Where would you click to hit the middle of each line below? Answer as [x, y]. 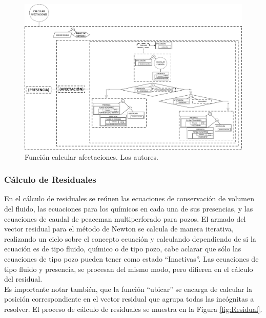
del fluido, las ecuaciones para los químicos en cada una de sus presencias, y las [129, 209]
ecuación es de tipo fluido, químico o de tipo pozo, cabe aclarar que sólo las [123, 249]
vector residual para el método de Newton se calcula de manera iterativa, [119, 229]
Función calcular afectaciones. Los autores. [91, 156]
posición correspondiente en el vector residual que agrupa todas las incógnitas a [129, 299]
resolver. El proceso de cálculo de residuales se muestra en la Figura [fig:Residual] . [133, 309]
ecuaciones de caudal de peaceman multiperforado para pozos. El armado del [125, 218]
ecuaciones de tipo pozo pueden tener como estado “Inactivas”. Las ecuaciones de [131, 259]
